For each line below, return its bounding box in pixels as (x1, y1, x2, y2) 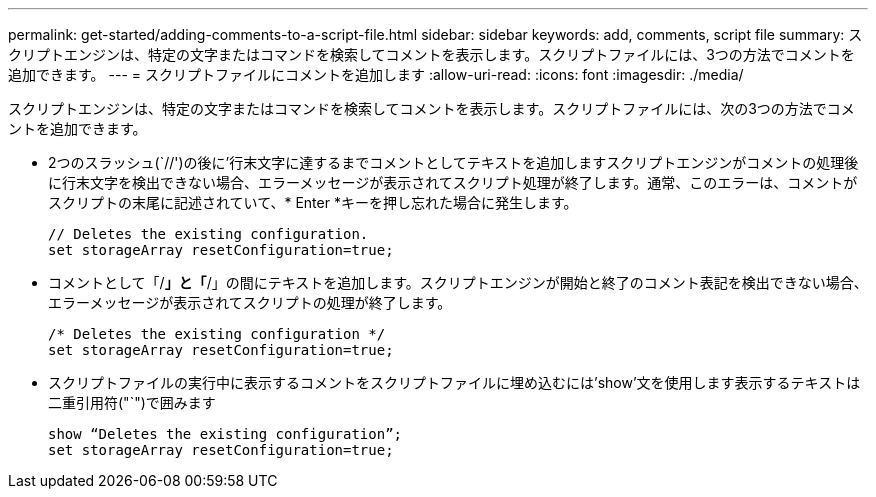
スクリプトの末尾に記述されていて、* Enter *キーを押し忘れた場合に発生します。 (48, 194, 578, 211)
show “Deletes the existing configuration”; (48, 426, 403, 442)
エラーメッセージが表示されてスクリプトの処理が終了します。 (48, 294, 452, 311)
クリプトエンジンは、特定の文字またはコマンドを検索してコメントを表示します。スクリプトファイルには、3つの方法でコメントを (8, 46, 855, 63)
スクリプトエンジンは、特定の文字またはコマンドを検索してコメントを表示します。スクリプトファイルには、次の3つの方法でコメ (8, 100, 855, 117)
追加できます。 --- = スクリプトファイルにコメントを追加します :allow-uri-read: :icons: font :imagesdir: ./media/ (8, 66, 744, 83)
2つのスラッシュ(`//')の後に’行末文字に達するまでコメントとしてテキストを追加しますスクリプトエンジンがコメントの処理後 (48, 154, 859, 171)
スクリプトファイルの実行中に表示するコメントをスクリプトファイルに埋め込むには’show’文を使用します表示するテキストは (48, 374, 861, 391)
